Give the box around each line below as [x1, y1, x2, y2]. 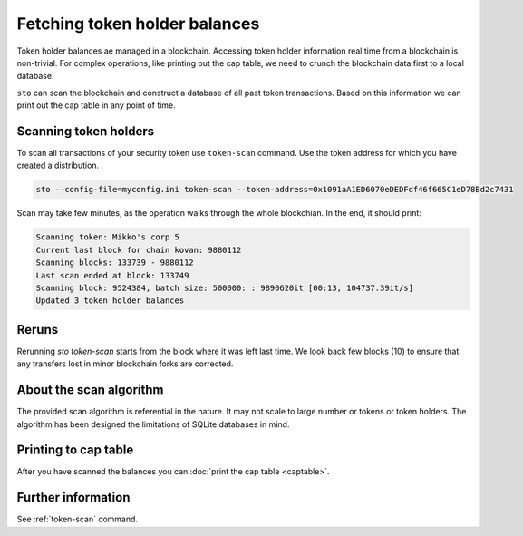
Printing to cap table [16, 443, 134, 458]
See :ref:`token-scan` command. [16, 513, 139, 525]
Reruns [16, 322, 59, 337]
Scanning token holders [16, 123, 154, 139]
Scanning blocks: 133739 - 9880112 [35, 258, 194, 268]
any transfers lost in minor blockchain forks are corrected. [16, 358, 234, 369]
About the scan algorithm [16, 382, 164, 398]
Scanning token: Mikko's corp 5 [35, 232, 180, 242]
